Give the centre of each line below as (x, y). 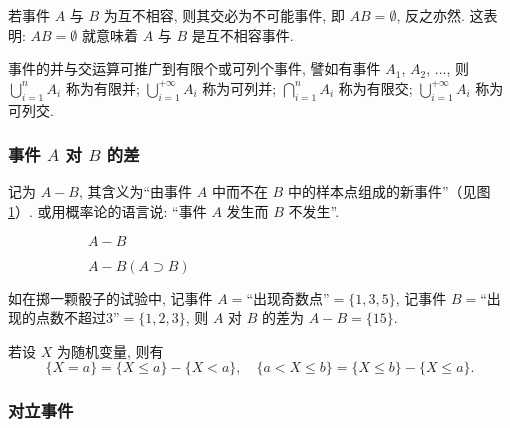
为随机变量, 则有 (110, 350)
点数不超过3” (77, 317)
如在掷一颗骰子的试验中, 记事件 (110, 297)
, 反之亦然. (430, 15)
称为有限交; (375, 87)
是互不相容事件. (242, 34)
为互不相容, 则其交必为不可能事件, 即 (224, 15)
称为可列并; (239, 87)
